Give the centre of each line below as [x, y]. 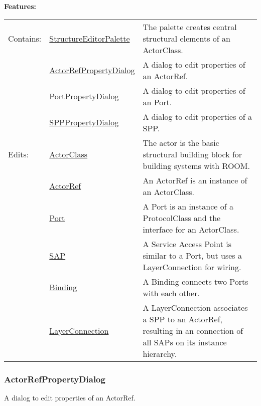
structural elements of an [186, 38]
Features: [20, 6]
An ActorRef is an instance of [195, 180]
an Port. [157, 102]
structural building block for [192, 154]
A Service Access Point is [187, 244]
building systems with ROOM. [196, 165]
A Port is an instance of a [188, 206]
